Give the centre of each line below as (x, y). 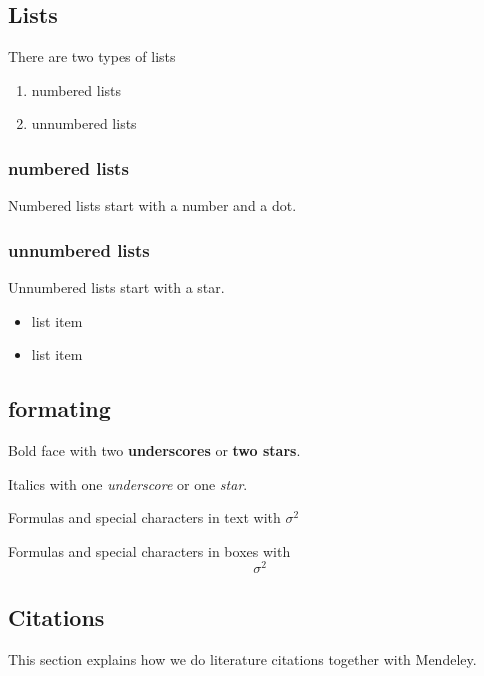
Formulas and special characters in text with (144, 517)
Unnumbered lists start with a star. (116, 287)
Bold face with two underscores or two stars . (154, 450)
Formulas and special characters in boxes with (149, 550)
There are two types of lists (92, 56)
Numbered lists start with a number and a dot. (152, 205)
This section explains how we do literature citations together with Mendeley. (242, 658)
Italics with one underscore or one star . (128, 483)
